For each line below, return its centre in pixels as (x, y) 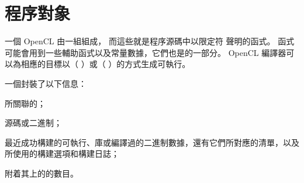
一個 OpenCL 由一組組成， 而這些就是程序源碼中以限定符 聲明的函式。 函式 (150, 41)
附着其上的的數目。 (42, 173)
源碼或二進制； (33, 123)
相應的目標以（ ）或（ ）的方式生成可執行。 (106, 64)
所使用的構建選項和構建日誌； (62, 154)
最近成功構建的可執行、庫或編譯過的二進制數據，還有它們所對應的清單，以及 (152, 142)
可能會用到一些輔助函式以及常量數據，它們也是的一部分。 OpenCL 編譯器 (146, 52)
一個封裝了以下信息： (46, 83)
